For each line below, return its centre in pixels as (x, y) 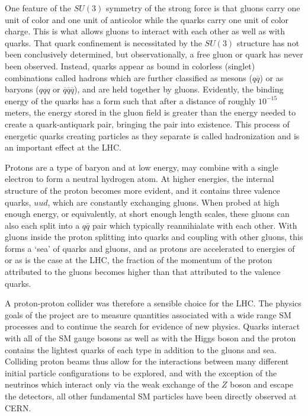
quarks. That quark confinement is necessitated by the (103, 42)
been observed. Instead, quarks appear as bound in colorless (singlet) (130, 65)
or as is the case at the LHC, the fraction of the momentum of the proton (139, 260)
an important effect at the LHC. (63, 147)
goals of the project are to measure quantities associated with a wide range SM (148, 314)
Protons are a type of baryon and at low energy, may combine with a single (142, 167)
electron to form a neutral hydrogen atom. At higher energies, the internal (139, 179)
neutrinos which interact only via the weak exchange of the (112, 384)
